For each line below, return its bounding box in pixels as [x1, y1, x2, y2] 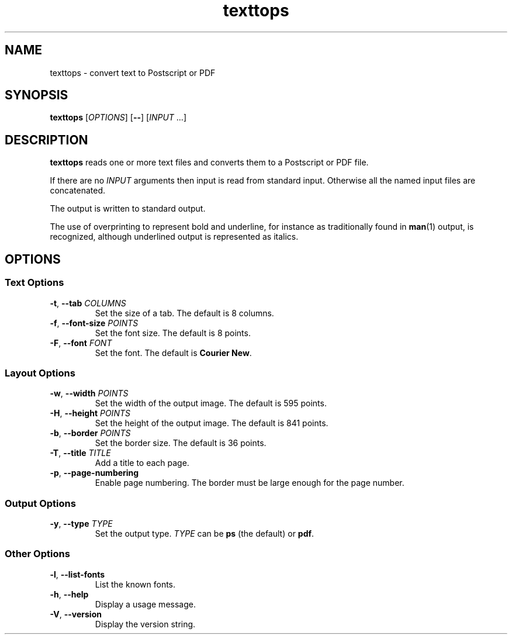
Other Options [5, 548, 70, 560]
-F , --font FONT [50, 337, 112, 348]
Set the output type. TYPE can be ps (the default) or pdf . [95, 529, 314, 538]
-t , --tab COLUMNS [50, 298, 126, 308]
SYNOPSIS [5, 88, 68, 103]
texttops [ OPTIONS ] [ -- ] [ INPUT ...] [50, 112, 187, 123]
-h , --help [50, 589, 89, 599]
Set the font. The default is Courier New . [95, 347, 252, 358]
